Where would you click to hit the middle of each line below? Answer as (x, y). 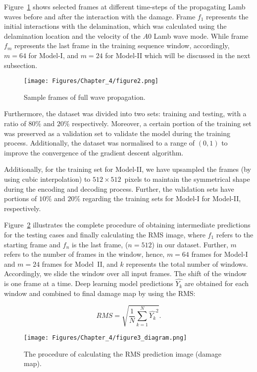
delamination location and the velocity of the (72, 36)
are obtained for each (217, 283)
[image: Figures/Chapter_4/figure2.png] (91, 81)
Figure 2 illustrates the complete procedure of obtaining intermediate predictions (127, 225)
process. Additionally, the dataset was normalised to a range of (100, 143)
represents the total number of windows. (187, 263)
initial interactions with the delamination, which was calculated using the (115, 26)
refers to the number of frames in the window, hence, (84, 254)
